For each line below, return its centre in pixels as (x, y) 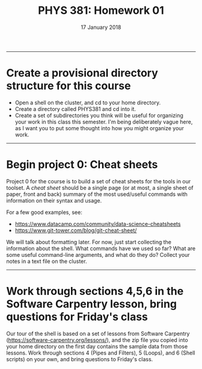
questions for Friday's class (77, 317)
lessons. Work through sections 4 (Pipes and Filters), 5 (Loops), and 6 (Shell (101, 353)
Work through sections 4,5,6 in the (95, 291)
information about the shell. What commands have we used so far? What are (101, 248)
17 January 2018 (101, 27)
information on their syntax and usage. (54, 200)
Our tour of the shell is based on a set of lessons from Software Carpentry (98, 333)
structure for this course (69, 86)
